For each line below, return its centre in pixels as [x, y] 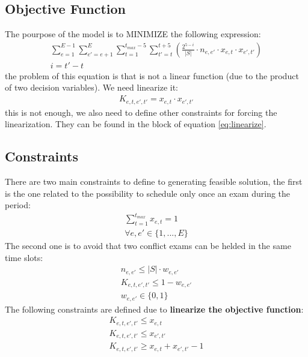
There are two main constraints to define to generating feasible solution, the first [154, 181]
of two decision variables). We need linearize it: [91, 87]
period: [18, 205]
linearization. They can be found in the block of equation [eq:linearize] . [136, 124]
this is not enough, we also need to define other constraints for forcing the [141, 112]
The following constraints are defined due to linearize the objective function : [154, 309]
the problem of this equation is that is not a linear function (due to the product [152, 75]
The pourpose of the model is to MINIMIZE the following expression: [133, 34]
